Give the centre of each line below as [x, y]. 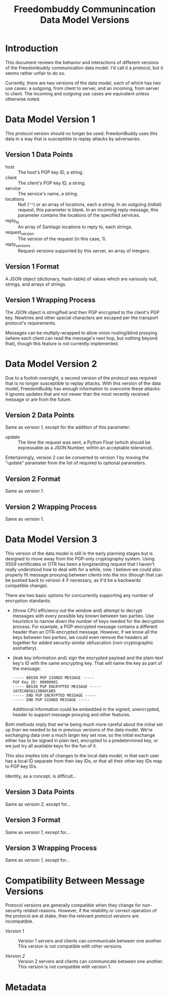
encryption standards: [28, 601]
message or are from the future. [38, 399]
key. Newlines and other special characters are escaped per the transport [82, 318]
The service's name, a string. [48, 193]
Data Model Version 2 [51, 364]
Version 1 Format [32, 267]
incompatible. [19, 921]
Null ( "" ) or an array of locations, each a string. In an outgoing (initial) [90, 204]
